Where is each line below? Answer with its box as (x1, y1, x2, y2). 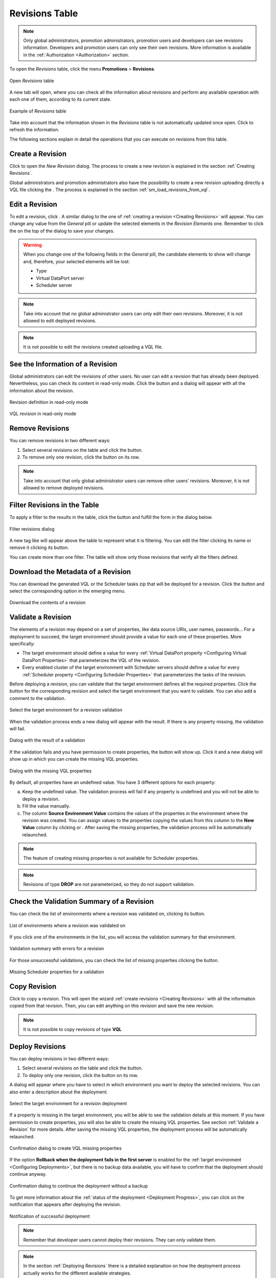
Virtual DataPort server (36, 275, 84, 281)
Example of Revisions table (9, 108, 66, 114)
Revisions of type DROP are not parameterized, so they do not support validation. (23, 881, 195, 887)
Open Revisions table (9, 77, 54, 84)
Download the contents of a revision (9, 600, 86, 606)
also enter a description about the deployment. (9, 1089, 108, 1095)
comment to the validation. (9, 695, 66, 701)
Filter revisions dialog (9, 526, 55, 532)
